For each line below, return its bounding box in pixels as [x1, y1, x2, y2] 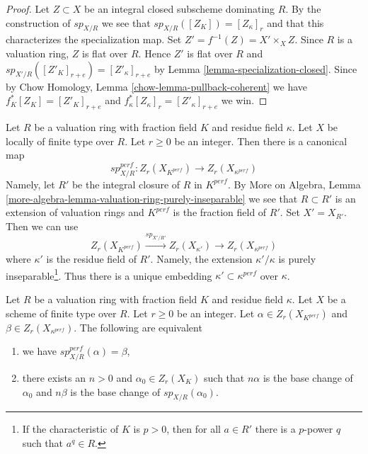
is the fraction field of [173, 205, 267, 220]
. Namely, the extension [150, 251, 253, 266]
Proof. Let [6, 1, 50, 16]
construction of [6, 15, 71, 30]
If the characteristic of [22, 421, 119, 436]
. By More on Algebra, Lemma [227, 176, 361, 191]
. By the [285, 1, 321, 16]
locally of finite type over [6, 133, 114, 148]
